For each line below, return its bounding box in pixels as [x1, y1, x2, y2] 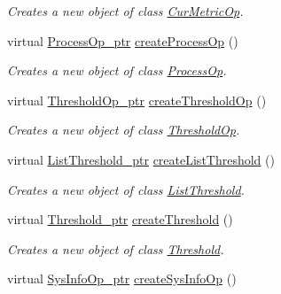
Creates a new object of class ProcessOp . [7, 61, 227, 80]
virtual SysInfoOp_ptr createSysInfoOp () [7, 269, 237, 288]
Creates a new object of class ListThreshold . [7, 180, 245, 198]
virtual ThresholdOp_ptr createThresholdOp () [7, 90, 267, 109]
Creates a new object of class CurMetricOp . [7, 2, 244, 19]
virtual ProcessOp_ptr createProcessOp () [7, 31, 238, 50]
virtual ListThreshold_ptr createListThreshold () [7, 150, 275, 168]
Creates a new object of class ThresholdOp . [7, 120, 240, 139]
